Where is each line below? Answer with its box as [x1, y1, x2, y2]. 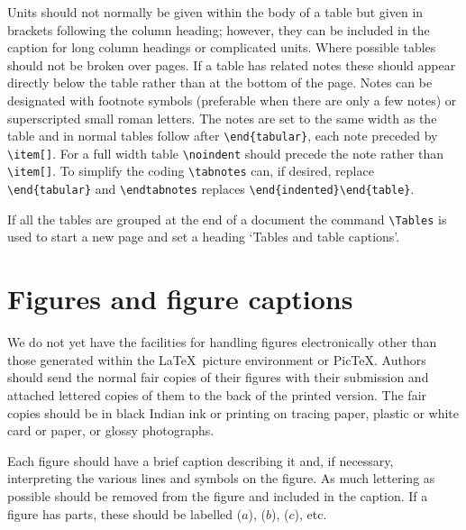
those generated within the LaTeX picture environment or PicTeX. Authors [7, 350, 426, 369]
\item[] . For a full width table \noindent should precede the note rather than [7, 143, 444, 162]
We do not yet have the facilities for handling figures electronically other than [7, 333, 437, 352]
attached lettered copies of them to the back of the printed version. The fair [7, 385, 427, 404]
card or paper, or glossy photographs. [7, 421, 215, 440]
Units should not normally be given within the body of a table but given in [7, 3, 424, 21]
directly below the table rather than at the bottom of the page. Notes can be [7, 73, 433, 92]
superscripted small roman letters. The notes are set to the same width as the [7, 108, 437, 127]
